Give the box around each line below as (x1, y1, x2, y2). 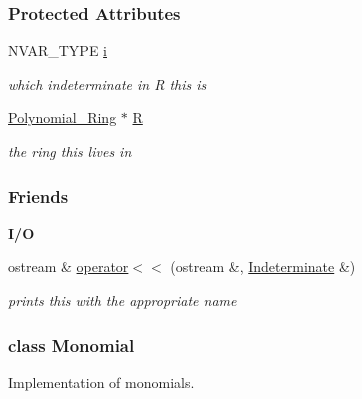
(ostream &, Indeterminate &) (170, 256, 356, 277)
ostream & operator (8, 256, 129, 277)
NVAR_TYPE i (8, 40, 107, 61)
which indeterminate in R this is (8, 73, 207, 94)
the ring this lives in (8, 141, 132, 161)
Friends (8, 183, 69, 208)
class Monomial (8, 332, 135, 357)
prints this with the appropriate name (8, 290, 237, 310)
